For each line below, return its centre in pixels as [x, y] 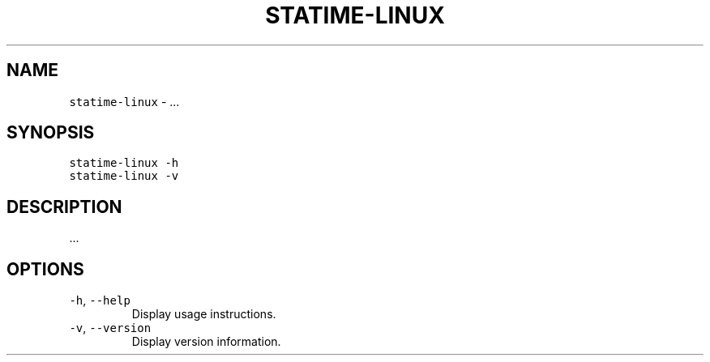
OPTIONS [45, 269]
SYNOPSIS [51, 133]
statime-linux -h [124, 163]
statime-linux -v [124, 176]
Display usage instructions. [204, 314]
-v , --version [110, 328]
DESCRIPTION [64, 207]
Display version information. [206, 342]
